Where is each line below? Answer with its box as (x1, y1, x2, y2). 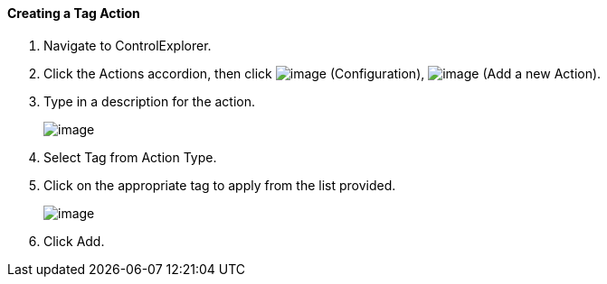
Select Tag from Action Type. (43, 149, 217, 165)
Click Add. (43, 233, 105, 249)
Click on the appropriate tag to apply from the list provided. (43, 177, 396, 193)
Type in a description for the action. (43, 93, 256, 109)
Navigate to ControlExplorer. (43, 37, 212, 53)
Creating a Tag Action (7, 5, 140, 21)
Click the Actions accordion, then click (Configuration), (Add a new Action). (43, 65, 602, 81)
